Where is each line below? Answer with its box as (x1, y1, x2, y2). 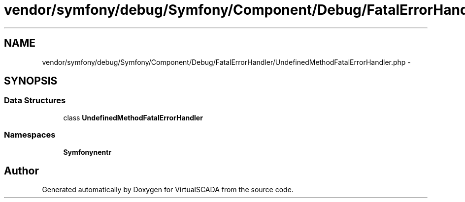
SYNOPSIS (4, 75, 58, 87)
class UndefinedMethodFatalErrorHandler (63, 113, 203, 122)
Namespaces (4, 130, 56, 140)
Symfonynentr (63, 147, 112, 156)
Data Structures (4, 95, 66, 106)
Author (4, 164, 39, 177)
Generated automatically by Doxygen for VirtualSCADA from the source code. (42, 185, 294, 194)
